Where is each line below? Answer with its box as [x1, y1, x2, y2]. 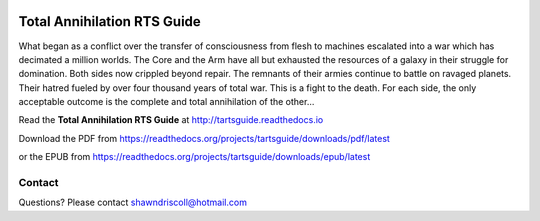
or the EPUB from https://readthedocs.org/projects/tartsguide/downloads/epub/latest [18, 151, 371, 163]
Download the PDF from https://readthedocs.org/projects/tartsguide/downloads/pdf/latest [18, 132, 390, 144]
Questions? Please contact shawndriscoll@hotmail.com [18, 196, 247, 209]
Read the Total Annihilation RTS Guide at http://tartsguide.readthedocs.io [18, 114, 324, 126]
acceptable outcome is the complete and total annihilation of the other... [18, 96, 315, 108]
